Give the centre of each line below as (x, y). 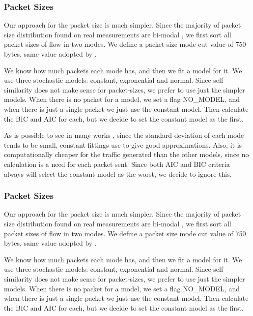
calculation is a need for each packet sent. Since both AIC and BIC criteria (117, 164)
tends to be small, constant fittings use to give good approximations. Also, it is (123, 144)
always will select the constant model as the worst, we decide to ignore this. (118, 174)
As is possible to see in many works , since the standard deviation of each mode (124, 135)
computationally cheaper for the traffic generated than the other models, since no (126, 154)
